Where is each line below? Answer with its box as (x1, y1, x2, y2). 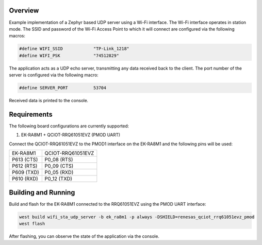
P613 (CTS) (12, 156, 38, 163)
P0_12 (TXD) (44, 175, 72, 182)
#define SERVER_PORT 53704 (19, 85, 107, 91)
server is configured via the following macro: (9, 72, 98, 78)
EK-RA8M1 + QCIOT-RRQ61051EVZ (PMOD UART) (21, 132, 121, 138)
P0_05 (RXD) (44, 169, 74, 176)
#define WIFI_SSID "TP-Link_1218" (19, 46, 130, 52)
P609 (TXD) (12, 169, 39, 176)
